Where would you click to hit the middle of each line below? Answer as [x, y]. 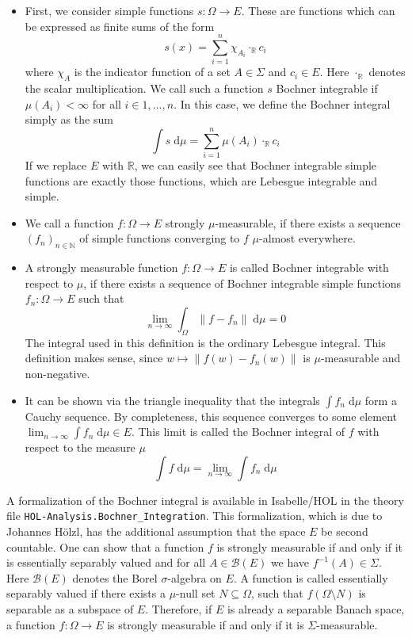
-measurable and [360, 358]
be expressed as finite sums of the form [120, 26]
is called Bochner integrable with [309, 267]
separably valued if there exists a [86, 593]
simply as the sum [69, 119]
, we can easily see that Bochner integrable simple [256, 165]
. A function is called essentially [311, 577]
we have [290, 562]
